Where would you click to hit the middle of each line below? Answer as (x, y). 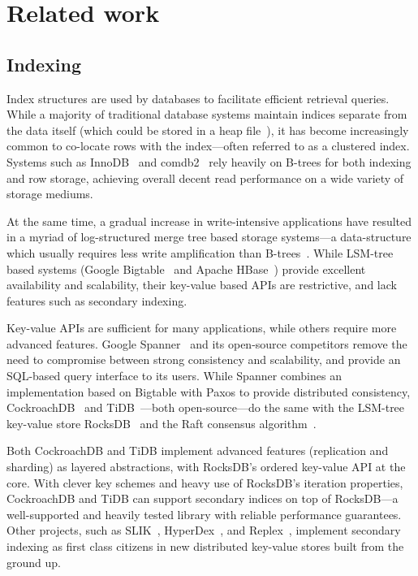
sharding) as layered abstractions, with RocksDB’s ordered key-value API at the (206, 467)
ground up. (34, 562)
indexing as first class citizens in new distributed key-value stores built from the (205, 546)
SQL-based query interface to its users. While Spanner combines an (174, 376)
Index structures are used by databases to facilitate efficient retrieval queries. (198, 98)
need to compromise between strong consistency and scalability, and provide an (204, 359)
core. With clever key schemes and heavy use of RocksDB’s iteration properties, (205, 482)
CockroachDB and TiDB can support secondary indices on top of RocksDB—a (203, 498)
